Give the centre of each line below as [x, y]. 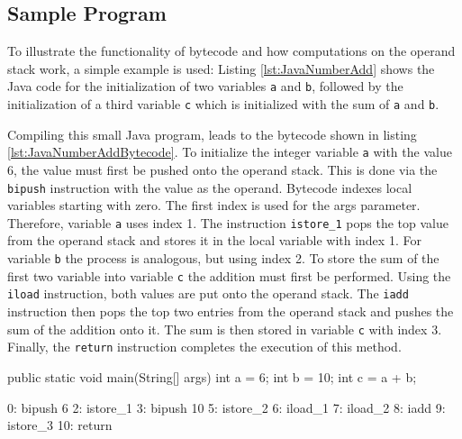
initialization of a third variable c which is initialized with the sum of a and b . [223, 104]
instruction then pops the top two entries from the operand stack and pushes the [231, 311]
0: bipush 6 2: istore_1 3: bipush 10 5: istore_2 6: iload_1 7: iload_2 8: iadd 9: [226, 407]
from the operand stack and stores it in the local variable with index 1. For [214, 240]
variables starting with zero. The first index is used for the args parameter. [214, 205]
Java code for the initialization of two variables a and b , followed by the [205, 86]
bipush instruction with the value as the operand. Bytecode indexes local [210, 187]
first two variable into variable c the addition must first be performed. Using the [229, 275]
